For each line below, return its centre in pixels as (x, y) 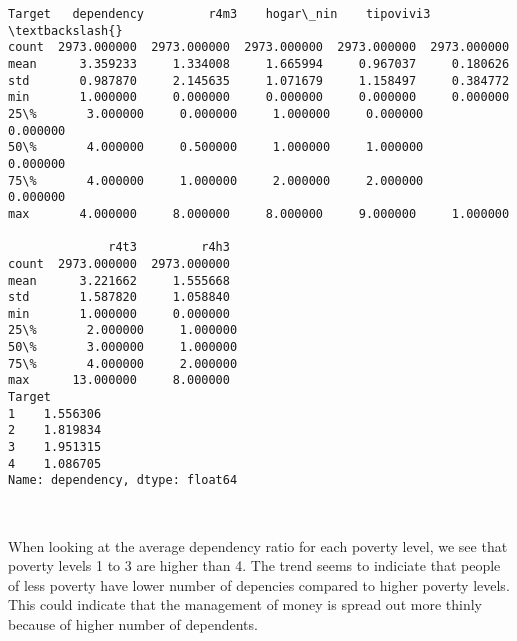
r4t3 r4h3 (169, 247)
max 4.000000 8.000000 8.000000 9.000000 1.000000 (259, 213)
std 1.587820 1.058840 (119, 297)
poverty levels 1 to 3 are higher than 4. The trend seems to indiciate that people (254, 565)
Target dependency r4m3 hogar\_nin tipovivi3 (219, 14)
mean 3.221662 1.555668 (119, 280)
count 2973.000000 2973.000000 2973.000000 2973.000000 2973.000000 (259, 47)
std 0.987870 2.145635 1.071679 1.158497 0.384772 (259, 80)
